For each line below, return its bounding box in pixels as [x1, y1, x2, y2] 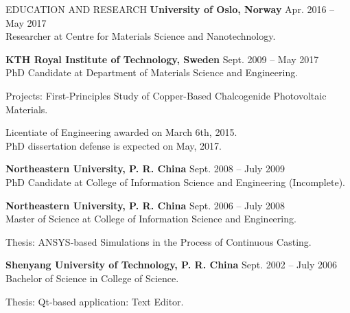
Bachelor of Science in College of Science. [5, 270, 179, 285]
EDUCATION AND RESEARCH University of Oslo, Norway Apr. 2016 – [5, 2, 335, 16]
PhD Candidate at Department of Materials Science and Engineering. [5, 65, 299, 80]
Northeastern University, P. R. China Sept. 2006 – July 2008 [5, 198, 285, 212]
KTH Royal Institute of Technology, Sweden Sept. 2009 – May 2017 [5, 51, 319, 66]
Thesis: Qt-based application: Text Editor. [5, 294, 184, 308]
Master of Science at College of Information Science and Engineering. [5, 211, 296, 226]
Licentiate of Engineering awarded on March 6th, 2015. [5, 125, 237, 139]
